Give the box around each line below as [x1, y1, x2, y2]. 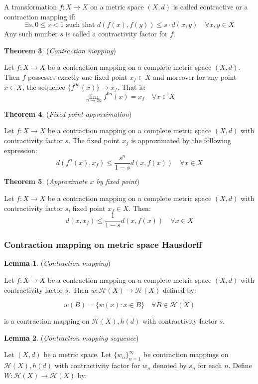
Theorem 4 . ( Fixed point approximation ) [4, 108, 132, 119]
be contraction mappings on [143, 349, 229, 360]
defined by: [162, 284, 196, 295]
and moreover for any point [153, 71, 237, 82]
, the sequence [22, 81, 65, 92]
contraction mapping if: [4, 11, 76, 21]
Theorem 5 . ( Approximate [4, 176, 88, 187]
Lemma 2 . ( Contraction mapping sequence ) [4, 332, 139, 343]
